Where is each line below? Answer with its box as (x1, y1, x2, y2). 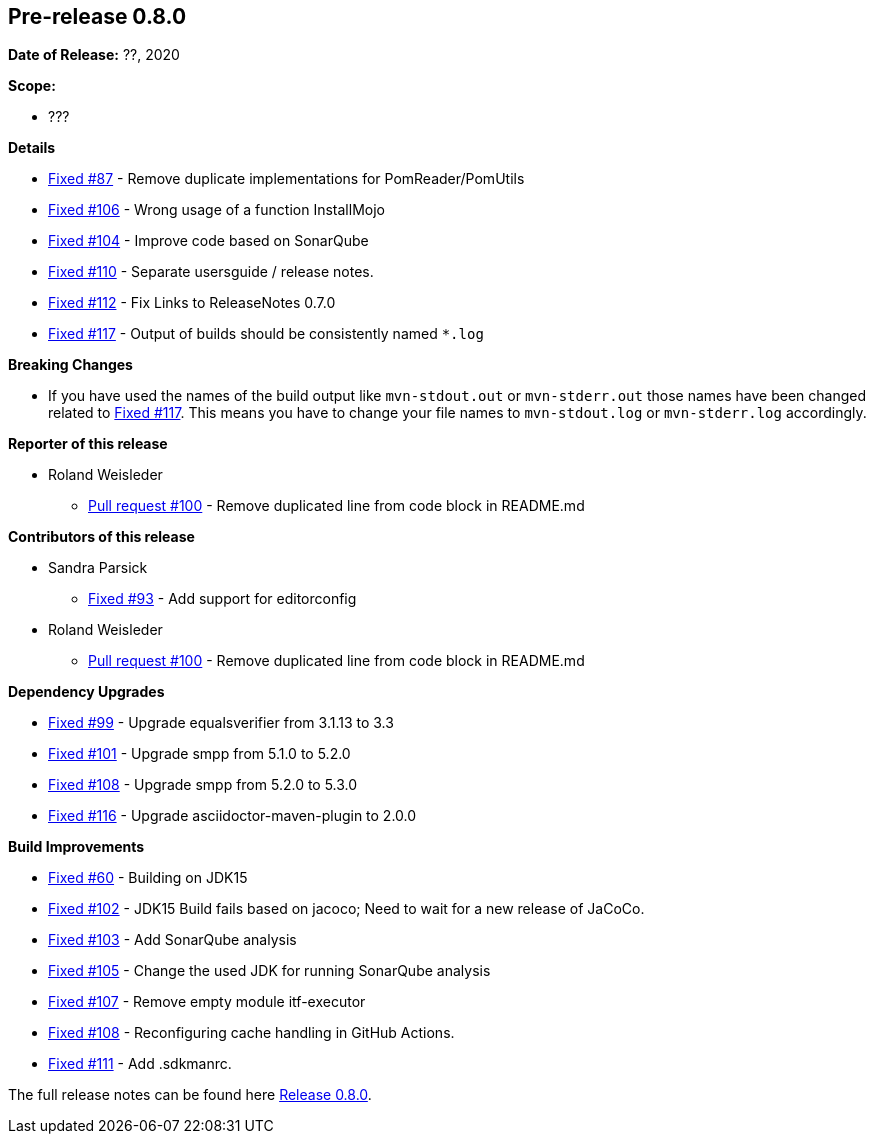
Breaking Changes (8, 356, 133, 374)
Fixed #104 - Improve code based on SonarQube (48, 232, 369, 250)
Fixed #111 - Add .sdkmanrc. (48, 1055, 232, 1073)
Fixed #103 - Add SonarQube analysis (48, 931, 297, 949)
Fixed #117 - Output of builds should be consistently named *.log (48, 325, 484, 343)
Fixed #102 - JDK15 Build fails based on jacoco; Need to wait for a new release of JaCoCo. (48, 900, 645, 918)
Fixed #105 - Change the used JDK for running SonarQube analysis (48, 962, 491, 980)
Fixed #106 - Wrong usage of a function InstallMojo (48, 201, 385, 219)
